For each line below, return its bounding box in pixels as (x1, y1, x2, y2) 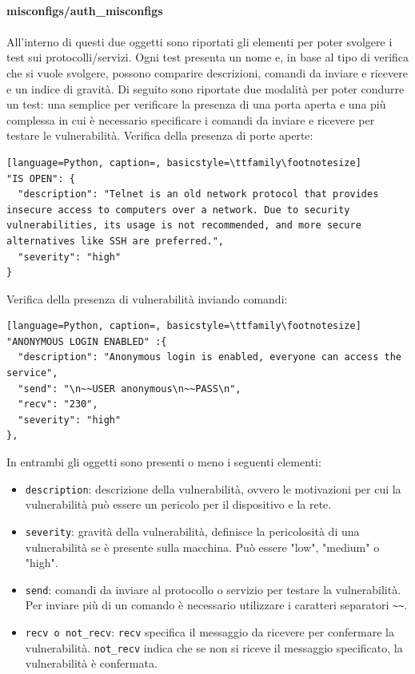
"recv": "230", (18, 398, 98, 410)
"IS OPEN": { (6, 172, 75, 184)
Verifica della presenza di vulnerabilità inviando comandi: (6, 290, 288, 307)
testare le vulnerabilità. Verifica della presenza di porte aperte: (6, 127, 313, 144)
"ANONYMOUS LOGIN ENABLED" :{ (6, 335, 167, 347)
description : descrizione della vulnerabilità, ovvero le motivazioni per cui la (25, 480, 401, 497)
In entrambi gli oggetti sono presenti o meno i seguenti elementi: (6, 454, 321, 470)
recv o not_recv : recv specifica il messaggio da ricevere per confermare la (25, 624, 394, 640)
